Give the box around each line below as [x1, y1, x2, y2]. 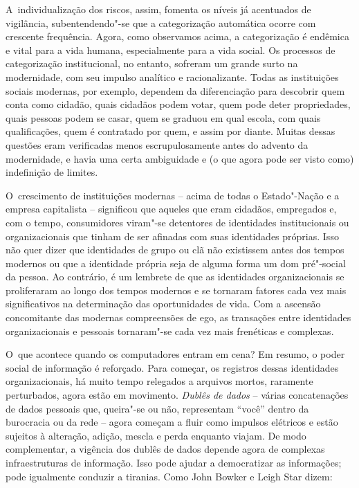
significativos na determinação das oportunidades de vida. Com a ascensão [6, 296, 321, 311]
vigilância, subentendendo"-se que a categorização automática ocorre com [6, 15, 316, 30]
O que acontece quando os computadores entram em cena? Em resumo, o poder [6, 347, 345, 361]
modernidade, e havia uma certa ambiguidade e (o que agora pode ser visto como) [6, 151, 354, 165]
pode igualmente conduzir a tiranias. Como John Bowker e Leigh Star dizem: [6, 469, 333, 483]
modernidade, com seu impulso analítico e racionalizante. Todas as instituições [6, 69, 339, 84]
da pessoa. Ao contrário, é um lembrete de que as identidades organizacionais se [6, 269, 344, 284]
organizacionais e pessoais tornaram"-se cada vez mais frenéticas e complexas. [6, 323, 334, 338]
